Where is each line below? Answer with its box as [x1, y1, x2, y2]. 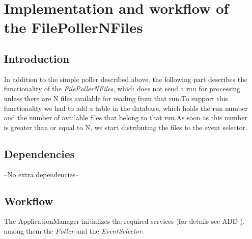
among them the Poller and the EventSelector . [4, 225, 144, 236]
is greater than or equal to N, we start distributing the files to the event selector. [4, 122, 248, 132]
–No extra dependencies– [4, 169, 79, 179]
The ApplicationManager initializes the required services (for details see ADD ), [4, 216, 245, 226]
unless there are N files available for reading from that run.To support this [4, 93, 228, 103]
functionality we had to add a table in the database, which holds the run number [4, 103, 248, 113]
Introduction [4, 51, 70, 66]
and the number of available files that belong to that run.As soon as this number [4, 112, 248, 123]
